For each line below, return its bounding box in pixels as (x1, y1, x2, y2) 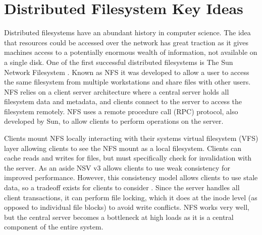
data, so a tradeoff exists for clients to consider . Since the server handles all (4, 182, 240, 193)
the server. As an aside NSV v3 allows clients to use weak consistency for (4, 162, 230, 173)
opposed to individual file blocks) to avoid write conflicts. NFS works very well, (4, 202, 249, 212)
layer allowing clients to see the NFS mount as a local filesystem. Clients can (4, 142, 242, 153)
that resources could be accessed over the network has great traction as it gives (4, 37, 249, 47)
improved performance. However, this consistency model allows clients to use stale (4, 172, 258, 183)
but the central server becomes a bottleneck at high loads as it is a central (4, 211, 234, 222)
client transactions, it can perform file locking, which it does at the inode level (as (4, 192, 257, 202)
